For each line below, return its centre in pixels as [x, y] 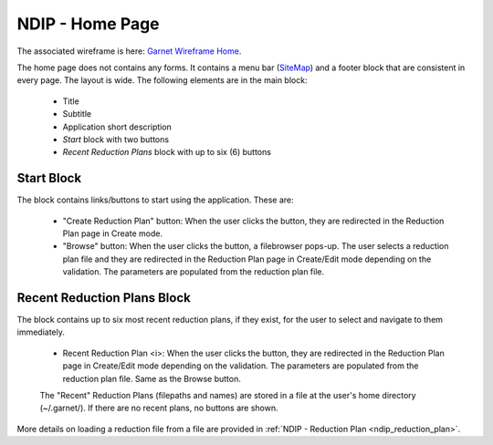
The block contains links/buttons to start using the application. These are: [155, 200]
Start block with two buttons [115, 139]
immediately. [41, 332]
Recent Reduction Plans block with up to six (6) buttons [167, 152]
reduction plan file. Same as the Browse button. [152, 378]
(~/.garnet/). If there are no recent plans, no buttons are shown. [159, 408]
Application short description [117, 127]
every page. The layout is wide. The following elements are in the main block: [162, 80]
